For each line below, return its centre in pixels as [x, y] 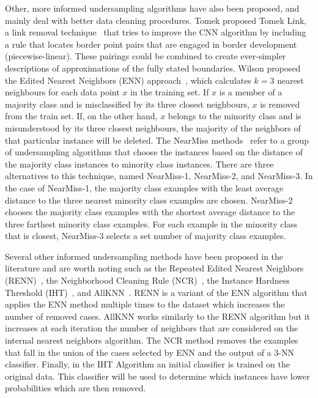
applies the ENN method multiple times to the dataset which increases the [145, 304]
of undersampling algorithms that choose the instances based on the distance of [154, 152]
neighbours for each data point [62, 92]
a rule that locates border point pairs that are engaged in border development [151, 44]
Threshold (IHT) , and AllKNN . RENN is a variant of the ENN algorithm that [156, 292]
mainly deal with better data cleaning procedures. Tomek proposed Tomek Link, [156, 20]
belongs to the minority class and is [235, 116]
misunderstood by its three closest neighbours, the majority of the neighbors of [153, 127]
